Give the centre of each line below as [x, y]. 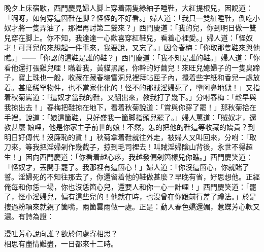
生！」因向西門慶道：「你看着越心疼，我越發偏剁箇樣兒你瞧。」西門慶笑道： [128, 156]
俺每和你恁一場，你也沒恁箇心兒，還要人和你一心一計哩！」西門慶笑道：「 [127, 186]
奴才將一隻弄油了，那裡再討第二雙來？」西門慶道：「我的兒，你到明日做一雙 [130, 28]
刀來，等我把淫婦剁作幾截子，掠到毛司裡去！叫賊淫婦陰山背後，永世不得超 [128, 147]
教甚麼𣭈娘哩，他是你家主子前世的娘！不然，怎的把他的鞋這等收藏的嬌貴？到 [129, 127]
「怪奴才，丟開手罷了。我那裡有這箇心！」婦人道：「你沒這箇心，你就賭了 [127, 167]
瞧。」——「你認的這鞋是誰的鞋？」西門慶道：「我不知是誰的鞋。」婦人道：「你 [132, 57]
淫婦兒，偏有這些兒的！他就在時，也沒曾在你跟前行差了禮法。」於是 [144, 196]
